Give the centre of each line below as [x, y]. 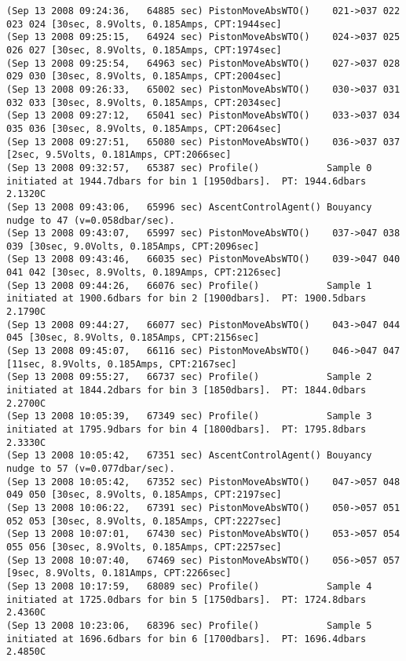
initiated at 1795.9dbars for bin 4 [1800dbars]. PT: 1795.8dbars [187, 429]
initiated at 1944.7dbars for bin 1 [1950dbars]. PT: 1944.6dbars [187, 181]
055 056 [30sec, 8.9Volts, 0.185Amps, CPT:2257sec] [144, 547]
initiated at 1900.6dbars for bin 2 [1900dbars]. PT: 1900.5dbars [187, 299]
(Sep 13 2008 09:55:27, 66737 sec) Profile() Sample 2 [189, 377]
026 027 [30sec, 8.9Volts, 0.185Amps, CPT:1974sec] [144, 50]
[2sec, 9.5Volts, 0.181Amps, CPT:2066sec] [119, 155]
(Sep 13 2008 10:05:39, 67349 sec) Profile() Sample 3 [189, 416]
